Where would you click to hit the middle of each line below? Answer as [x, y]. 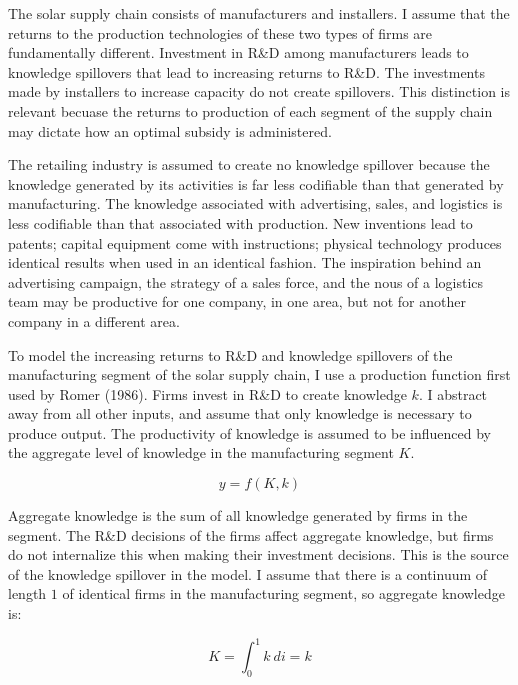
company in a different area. [94, 320]
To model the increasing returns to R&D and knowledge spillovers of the [230, 354]
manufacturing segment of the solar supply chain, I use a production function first [259, 374]
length [27, 593]
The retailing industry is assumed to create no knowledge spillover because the [249, 164]
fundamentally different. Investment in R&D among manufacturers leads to [238, 52]
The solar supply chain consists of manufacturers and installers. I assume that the [259, 13]
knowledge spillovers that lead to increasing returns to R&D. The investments [246, 71]
